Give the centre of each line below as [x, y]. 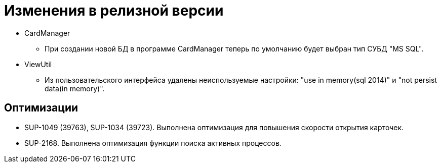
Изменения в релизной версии [114, 11]
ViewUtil [38, 64]
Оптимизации [41, 108]
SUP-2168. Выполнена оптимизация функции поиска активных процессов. [153, 143]
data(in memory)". [75, 88]
